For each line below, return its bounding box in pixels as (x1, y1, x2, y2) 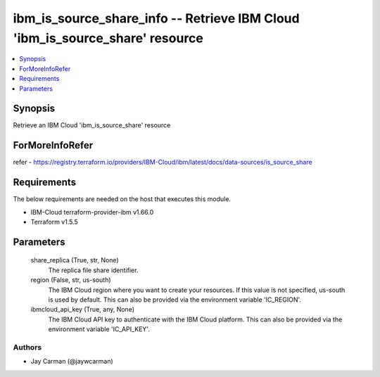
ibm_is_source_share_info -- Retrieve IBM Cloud (13, 11, 300, 26)
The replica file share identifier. (48, 266, 139, 274)
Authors (13, 342, 42, 352)
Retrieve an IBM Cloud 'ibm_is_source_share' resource (13, 121, 171, 129)
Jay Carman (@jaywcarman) (30, 357, 114, 366)
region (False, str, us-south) (30, 276, 112, 284)
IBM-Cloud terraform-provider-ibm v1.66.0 (30, 207, 154, 216)
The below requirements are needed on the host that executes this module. (13, 195, 232, 203)
